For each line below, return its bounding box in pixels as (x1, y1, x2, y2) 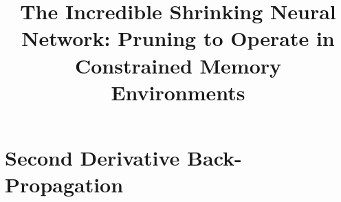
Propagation (5, 170, 124, 199)
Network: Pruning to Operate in (21, 24, 335, 52)
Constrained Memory (74, 51, 282, 79)
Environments (111, 78, 245, 106)
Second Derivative (5, 143, 180, 171)
